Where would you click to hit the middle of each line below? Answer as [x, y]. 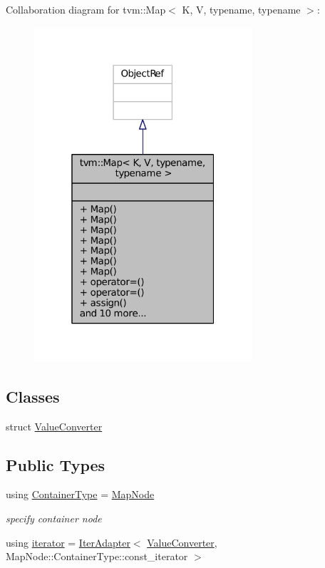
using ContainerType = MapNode [80, 494]
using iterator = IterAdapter [68, 542]
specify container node [54, 518]
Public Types [56, 464]
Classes [33, 396]
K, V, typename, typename [241, 9]
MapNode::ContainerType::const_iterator [97, 556]
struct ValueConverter [54, 426]
